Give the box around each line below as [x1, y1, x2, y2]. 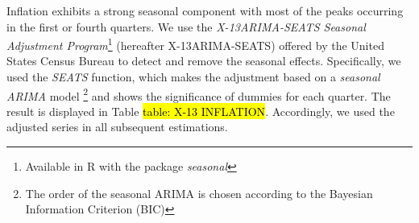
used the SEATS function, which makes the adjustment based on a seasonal [6, 68, 380, 85]
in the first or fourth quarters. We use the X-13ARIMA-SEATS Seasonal [6, 18, 366, 35]
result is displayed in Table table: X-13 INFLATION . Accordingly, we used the [6, 102, 395, 119]
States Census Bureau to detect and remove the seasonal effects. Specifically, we [6, 52, 401, 69]
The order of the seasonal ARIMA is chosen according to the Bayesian [25, 184, 373, 201]
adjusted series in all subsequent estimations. [6, 118, 228, 135]
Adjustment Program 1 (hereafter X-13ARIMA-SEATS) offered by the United [6, 35, 384, 53]
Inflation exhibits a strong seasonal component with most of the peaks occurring [6, 2, 404, 19]
